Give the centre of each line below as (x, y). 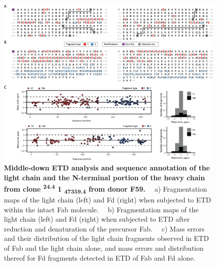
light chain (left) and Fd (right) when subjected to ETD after (97, 219)
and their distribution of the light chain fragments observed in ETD (107, 238)
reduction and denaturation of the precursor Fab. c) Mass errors (104, 228)
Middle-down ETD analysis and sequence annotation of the (107, 167)
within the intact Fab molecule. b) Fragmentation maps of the (101, 209)
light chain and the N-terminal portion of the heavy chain (105, 177)
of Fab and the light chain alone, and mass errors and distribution (104, 248)
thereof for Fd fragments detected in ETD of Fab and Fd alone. (100, 257)
